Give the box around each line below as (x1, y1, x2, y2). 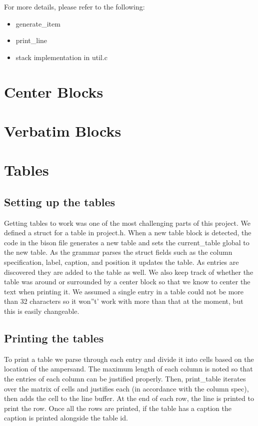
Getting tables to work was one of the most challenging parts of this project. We (4, 217, 250, 228)
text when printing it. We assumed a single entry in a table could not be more (4, 286, 244, 296)
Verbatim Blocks (4, 120, 121, 141)
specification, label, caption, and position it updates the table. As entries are (4, 257, 239, 267)
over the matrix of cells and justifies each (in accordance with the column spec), (4, 383, 249, 393)
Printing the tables (4, 330, 104, 346)
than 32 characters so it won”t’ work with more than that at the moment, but (4, 296, 243, 306)
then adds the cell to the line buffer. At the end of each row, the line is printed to (4, 393, 254, 403)
